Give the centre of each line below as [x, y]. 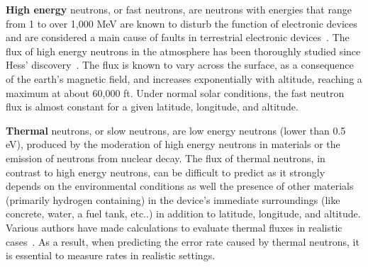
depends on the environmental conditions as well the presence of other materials [180, 186]
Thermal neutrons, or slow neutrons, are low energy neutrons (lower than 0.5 [176, 130]
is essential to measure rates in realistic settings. [111, 255]
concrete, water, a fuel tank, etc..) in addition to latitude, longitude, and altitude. [183, 214]
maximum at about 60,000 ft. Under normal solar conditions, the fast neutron [175, 92]
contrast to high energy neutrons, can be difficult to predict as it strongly [166, 172]
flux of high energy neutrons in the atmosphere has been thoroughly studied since [183, 51]
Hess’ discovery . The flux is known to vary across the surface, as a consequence [180, 65]
